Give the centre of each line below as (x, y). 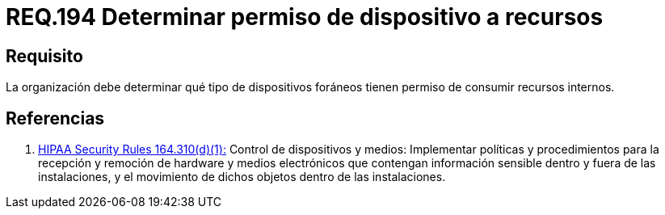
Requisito (44, 56)
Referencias (55, 118)
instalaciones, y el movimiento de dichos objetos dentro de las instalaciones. (242, 177)
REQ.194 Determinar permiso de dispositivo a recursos (305, 17)
